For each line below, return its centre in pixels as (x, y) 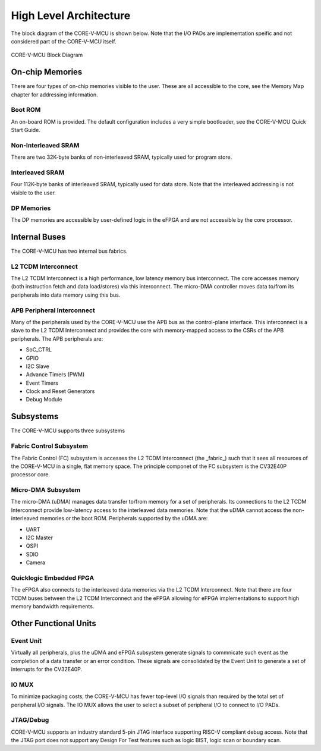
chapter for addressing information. (54, 95)
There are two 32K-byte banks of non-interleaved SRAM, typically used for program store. (122, 157)
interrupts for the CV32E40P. (47, 670)
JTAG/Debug (30, 720)
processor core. (31, 475)
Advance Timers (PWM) (55, 375)
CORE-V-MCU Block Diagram (47, 55)
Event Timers (42, 383)
